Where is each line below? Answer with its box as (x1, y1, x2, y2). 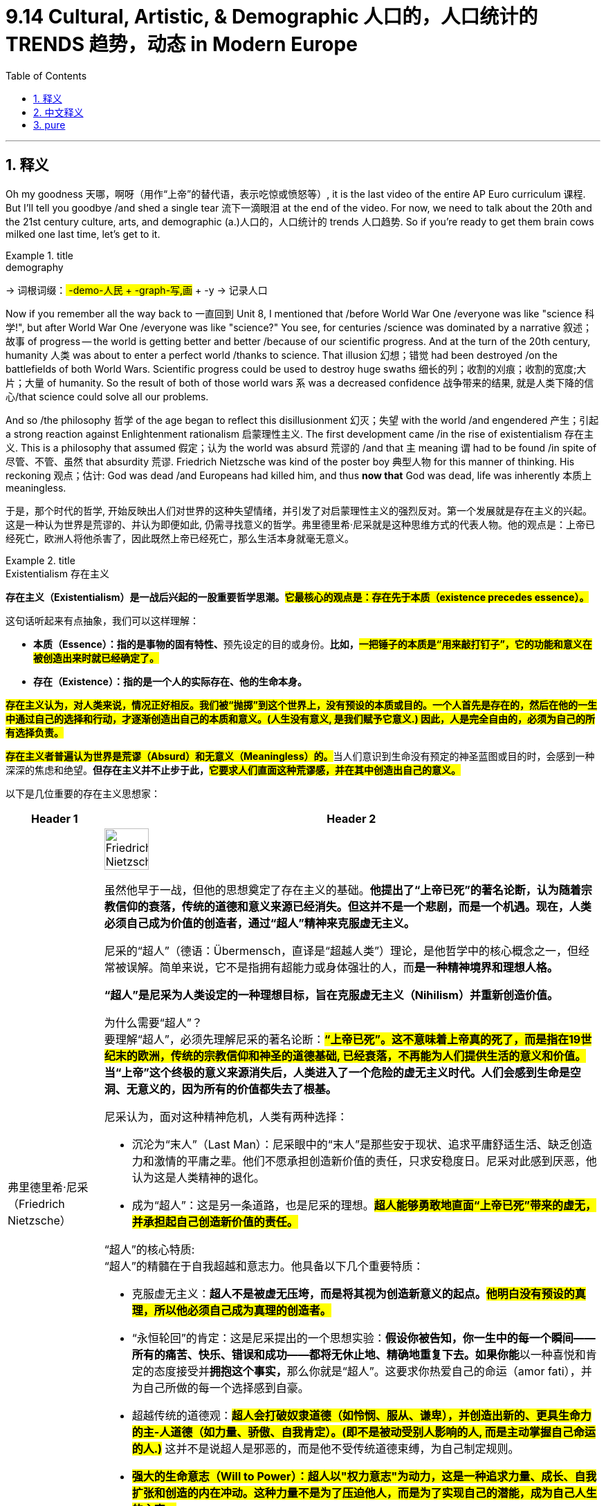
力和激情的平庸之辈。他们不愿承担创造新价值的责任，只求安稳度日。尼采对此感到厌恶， (131, 1153, 586, 1168)
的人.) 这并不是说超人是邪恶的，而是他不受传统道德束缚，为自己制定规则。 (131, 1441, 520, 1456)
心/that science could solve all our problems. (6, 390, 209, 402)
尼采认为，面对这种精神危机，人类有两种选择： (104, 1109, 348, 1124)
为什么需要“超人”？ (104, 1015, 203, 1030)
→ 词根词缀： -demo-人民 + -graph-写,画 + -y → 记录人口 (6, 283, 268, 296)
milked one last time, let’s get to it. (6, 227, 160, 240)
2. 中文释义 (33, 106, 84, 118)
